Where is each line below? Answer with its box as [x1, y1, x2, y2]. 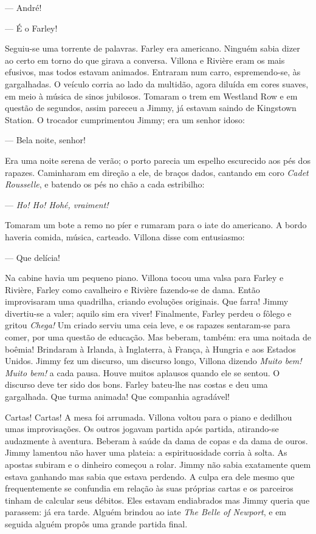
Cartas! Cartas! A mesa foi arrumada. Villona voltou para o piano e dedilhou [5, 410, 292, 423]
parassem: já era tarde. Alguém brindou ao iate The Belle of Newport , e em [5, 505, 287, 518]
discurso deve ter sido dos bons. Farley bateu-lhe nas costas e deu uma [5, 378, 268, 391]
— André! [5, 1, 42, 13]
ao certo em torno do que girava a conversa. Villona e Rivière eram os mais [5, 53, 285, 66]
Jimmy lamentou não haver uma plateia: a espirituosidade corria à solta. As [5, 446, 287, 459]
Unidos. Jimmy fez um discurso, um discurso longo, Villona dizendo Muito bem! [5, 354, 302, 367]
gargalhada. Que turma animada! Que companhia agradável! [5, 390, 230, 403]
